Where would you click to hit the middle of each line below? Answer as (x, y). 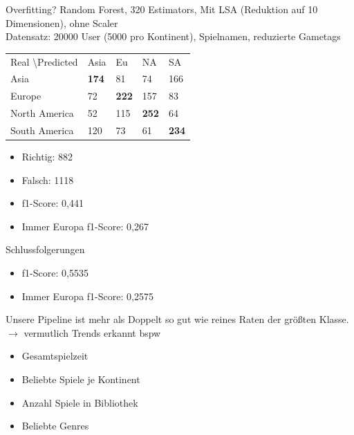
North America (42, 113)
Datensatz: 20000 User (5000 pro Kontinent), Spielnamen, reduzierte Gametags (173, 36)
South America (42, 130)
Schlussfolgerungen (45, 249)
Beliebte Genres (55, 426)
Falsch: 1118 (48, 179)
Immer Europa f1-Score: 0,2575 (87, 296)
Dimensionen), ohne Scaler (62, 22)
